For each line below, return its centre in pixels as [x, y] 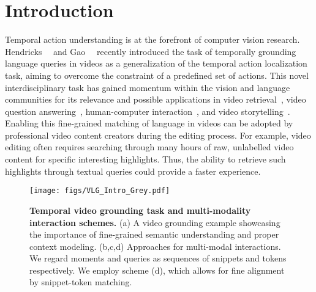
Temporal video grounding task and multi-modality [140, 210]
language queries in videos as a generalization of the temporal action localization [156, 63]
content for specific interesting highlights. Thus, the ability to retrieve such [145, 159]
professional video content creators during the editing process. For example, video [158, 135]
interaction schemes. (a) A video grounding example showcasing [155, 222]
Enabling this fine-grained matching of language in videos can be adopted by [149, 123]
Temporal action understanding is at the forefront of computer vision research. [152, 39]
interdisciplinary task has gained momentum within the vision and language [148, 87]
